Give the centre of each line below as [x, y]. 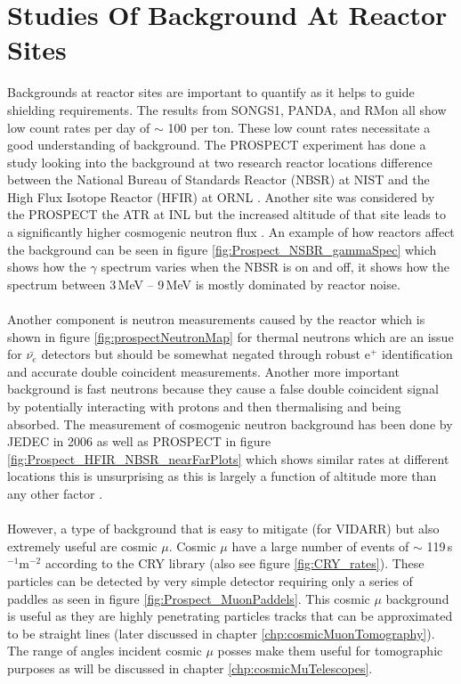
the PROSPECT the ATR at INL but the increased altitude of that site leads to [226, 214]
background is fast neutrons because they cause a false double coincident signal [223, 389]
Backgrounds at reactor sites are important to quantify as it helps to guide [211, 92]
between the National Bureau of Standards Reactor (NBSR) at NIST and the [218, 179]
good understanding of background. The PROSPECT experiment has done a [217, 145]
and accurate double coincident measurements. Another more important [203, 371]
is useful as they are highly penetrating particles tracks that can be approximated [230, 616]
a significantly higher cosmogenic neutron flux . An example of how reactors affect [231, 232]
